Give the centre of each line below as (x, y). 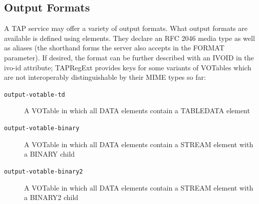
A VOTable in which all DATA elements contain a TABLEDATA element (137, 110)
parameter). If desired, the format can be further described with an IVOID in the (129, 57)
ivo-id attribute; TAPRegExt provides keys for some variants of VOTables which (128, 67)
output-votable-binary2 (44, 171)
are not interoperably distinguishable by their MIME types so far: (105, 77)
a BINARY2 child (51, 197)
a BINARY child (50, 154)
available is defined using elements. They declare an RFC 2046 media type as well (129, 38)
